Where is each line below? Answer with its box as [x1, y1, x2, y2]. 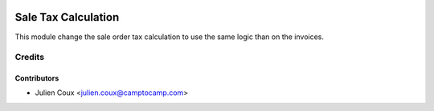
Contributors [14, 73, 59, 83]
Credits [14, 52, 44, 63]
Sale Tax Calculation [14, 10, 120, 24]
